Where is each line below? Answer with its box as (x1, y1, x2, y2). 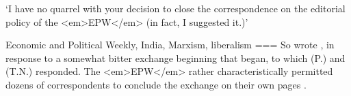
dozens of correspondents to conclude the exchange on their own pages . (5, 77, 307, 91)
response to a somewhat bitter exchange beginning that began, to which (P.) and (5, 50, 346, 65)
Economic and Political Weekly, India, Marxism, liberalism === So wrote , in (5, 37, 335, 52)
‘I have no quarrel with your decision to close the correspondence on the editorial (5, 1, 346, 15)
